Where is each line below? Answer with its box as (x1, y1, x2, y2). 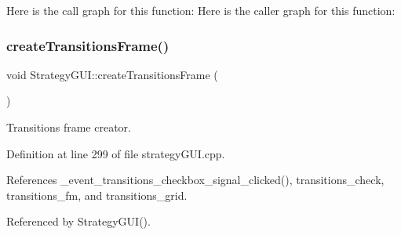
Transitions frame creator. (6, 119, 131, 135)
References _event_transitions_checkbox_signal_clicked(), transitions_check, (6, 172, 385, 188)
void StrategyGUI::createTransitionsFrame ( (6, 66, 218, 82)
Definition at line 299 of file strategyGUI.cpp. (6, 145, 225, 161)
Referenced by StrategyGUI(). (6, 213, 151, 230)
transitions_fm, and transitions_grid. (6, 186, 188, 203)
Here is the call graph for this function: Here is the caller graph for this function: (6, 2, 396, 18)
